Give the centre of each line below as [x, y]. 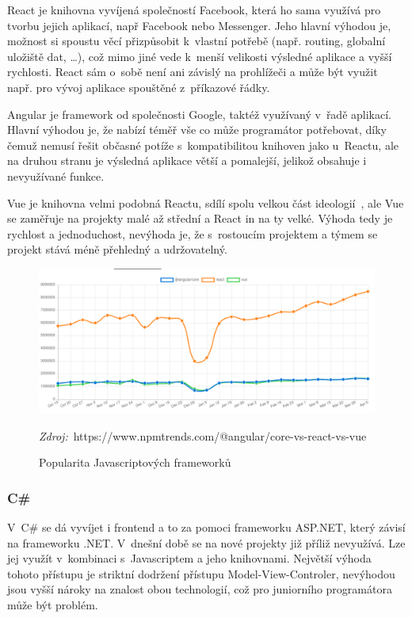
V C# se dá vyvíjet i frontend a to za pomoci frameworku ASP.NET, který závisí [206, 526]
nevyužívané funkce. [56, 175]
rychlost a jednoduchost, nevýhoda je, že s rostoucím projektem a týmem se [193, 233]
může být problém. [53, 604]
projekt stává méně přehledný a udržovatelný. [117, 249]
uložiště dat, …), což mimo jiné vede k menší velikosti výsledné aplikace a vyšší [200, 56]
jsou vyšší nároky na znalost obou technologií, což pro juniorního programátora [200, 589]
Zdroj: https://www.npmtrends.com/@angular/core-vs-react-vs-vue [203, 435]
